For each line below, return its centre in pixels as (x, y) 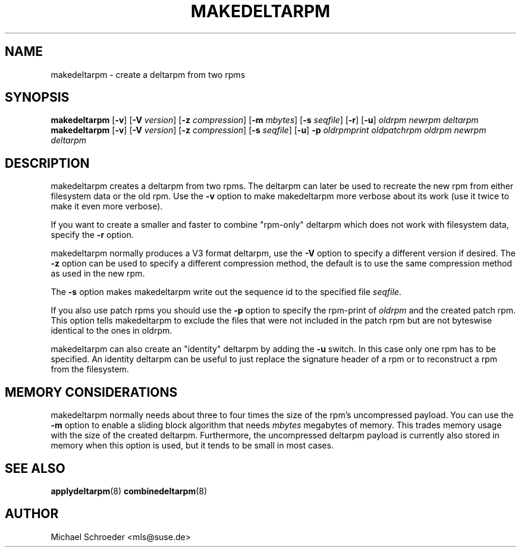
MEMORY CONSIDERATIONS (91, 392)
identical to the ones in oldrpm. (112, 331)
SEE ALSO (35, 468)
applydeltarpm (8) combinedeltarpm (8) (129, 491)
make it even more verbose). (107, 206)
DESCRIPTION (47, 163)
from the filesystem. (90, 369)
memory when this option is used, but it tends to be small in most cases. (192, 446)
